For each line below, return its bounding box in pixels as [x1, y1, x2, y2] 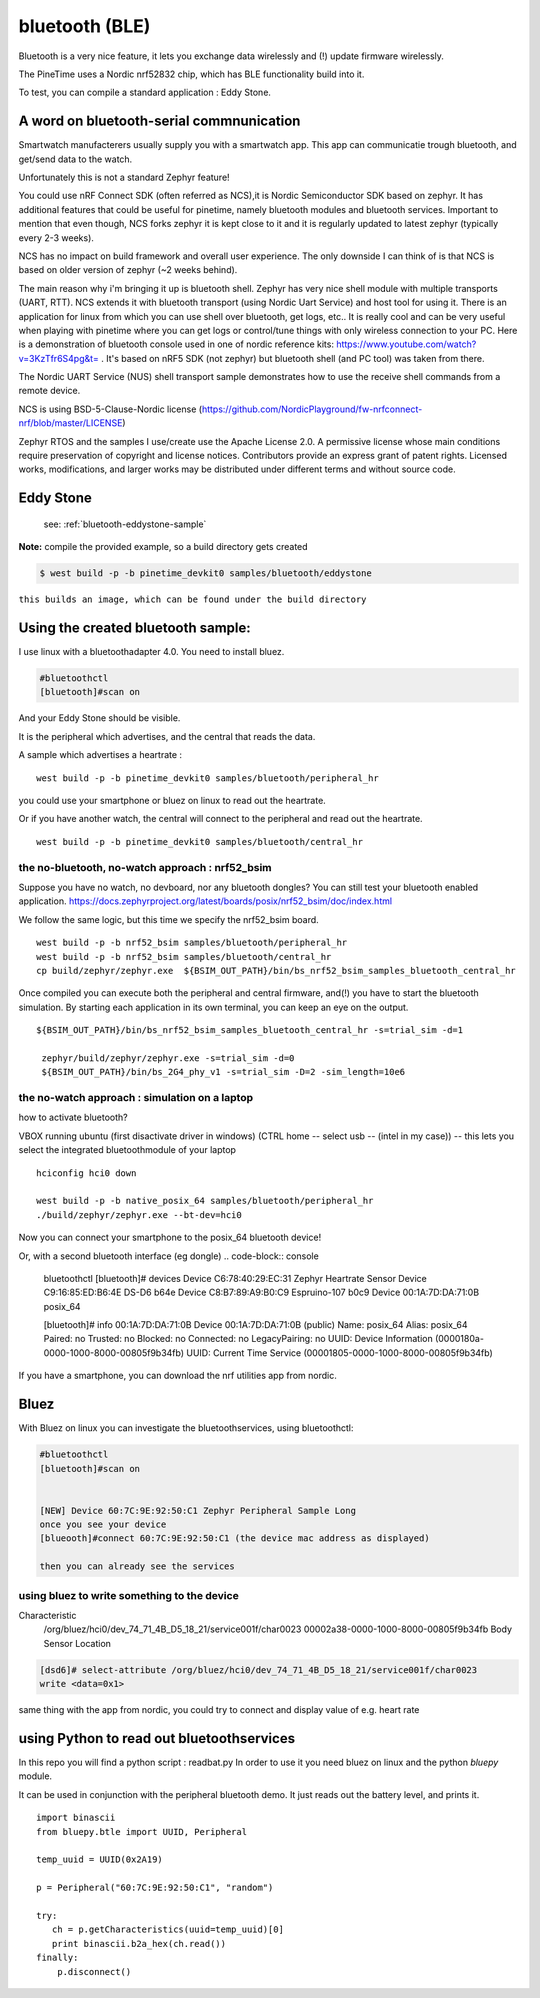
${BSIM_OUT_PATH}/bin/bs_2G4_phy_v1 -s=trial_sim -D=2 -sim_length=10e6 [41, 1066, 406, 1078]
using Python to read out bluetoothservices [18, 1730, 295, 1747]
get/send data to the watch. [18, 153, 133, 165]
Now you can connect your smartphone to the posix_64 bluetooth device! [18, 1231, 322, 1244]
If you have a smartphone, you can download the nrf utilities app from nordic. [18, 1370, 337, 1382]
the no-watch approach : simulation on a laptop [18, 1091, 254, 1105]
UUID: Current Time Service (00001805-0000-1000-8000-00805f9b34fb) [186, 1346, 494, 1359]
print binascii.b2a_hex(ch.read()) [51, 1938, 227, 1949]
